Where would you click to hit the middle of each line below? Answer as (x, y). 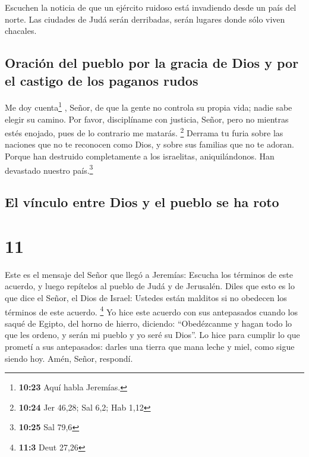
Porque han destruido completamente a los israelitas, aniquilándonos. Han (140, 156)
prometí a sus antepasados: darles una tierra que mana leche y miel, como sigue (150, 347)
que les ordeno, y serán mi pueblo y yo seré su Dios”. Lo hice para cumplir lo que (152, 335)
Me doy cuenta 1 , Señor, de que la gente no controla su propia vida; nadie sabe (149, 107)
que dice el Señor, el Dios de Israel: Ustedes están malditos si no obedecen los (146, 298)
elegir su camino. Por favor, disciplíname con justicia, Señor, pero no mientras (147, 119)
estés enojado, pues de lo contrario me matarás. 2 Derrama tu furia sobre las (144, 132)
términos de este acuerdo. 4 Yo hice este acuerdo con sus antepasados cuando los (152, 311)
